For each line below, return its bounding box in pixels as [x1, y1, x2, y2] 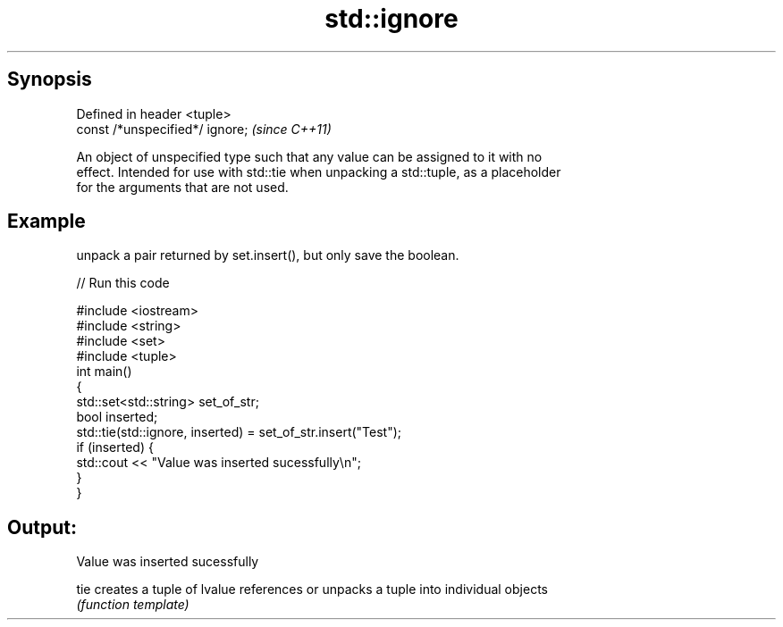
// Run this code [76, 275, 170, 291]
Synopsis [7, 68, 92, 91]
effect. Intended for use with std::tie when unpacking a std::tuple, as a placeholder [76, 163, 561, 180]
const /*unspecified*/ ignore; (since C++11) [76, 121, 332, 137]
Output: [7, 515, 77, 539]
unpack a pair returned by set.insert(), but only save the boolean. [76, 247, 459, 263]
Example [7, 210, 86, 233]
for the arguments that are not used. [76, 179, 289, 195]
